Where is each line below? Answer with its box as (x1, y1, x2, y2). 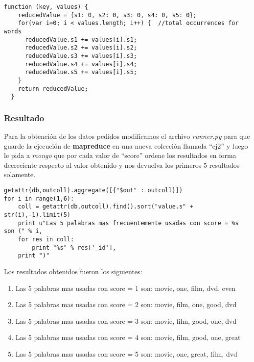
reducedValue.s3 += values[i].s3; (24, 52, 138, 59)
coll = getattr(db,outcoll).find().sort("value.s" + (18, 203, 193, 210)
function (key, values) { (4, 3, 88, 10)
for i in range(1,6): (4, 195, 74, 202)
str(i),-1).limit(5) (4, 211, 71, 219)
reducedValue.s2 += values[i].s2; (24, 44, 138, 52)
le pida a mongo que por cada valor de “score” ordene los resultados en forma (4, 150, 236, 160)
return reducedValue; (18, 85, 88, 92)
